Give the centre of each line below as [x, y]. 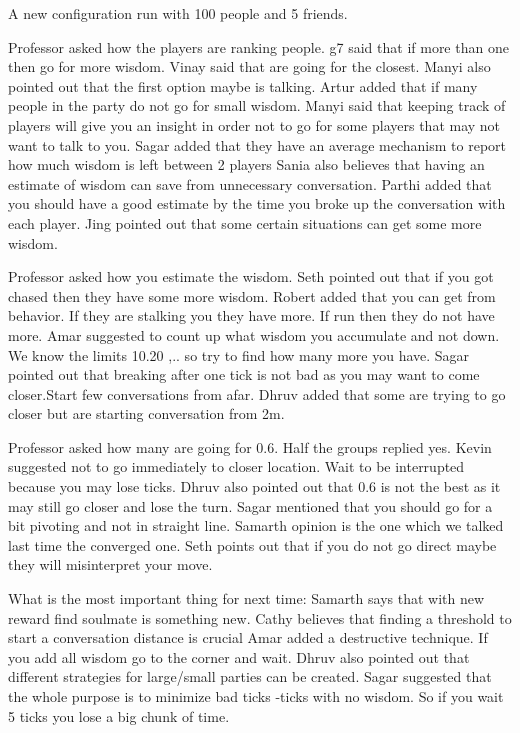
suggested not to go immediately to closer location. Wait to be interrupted [236, 466]
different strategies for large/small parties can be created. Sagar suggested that [250, 676]
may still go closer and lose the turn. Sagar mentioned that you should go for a [250, 505]
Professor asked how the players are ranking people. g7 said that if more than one [258, 46]
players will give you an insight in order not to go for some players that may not [254, 124]
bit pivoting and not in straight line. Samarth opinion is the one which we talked [256, 525]
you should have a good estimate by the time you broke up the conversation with [257, 203]
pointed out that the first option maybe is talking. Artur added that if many [243, 85]
